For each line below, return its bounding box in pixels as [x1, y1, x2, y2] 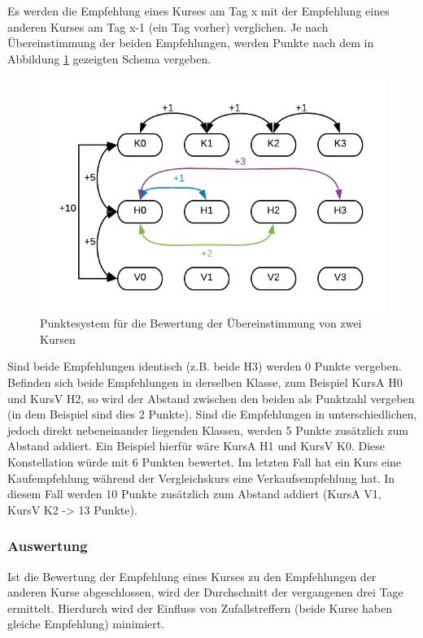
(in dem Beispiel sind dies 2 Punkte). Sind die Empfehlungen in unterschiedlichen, [7, 406, 417, 423]
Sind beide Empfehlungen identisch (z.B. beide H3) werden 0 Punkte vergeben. [7, 358, 402, 375]
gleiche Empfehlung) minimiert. [7, 615, 165, 632]
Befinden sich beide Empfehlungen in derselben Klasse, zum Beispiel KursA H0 [7, 373, 403, 390]
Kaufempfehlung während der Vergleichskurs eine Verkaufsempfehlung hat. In [7, 469, 395, 486]
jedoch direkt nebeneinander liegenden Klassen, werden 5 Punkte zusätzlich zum [7, 421, 408, 438]
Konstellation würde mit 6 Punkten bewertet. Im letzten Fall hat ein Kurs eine [7, 453, 402, 470]
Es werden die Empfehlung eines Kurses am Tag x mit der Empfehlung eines [7, 2, 390, 19]
